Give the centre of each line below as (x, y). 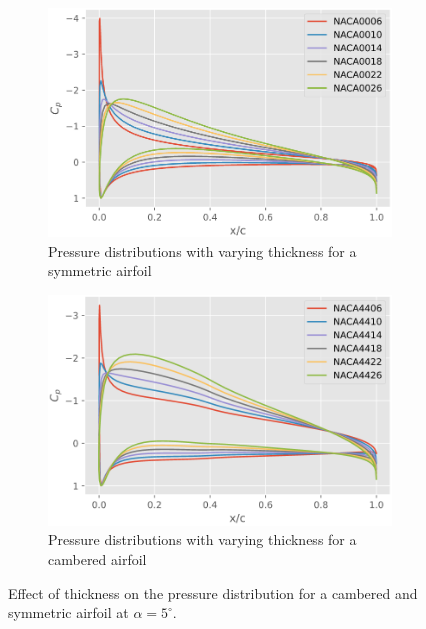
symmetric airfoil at (68, 612)
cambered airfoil (97, 558)
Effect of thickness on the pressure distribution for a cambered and (213, 592)
